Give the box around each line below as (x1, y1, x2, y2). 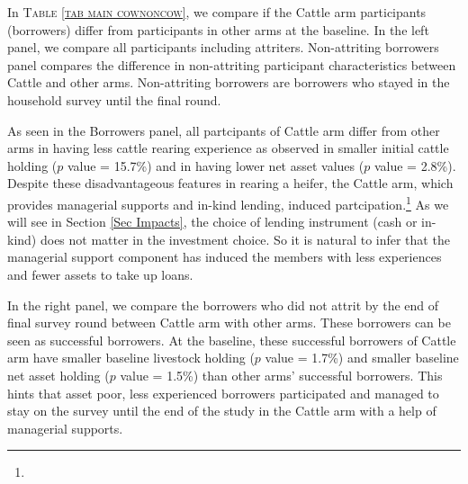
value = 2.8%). (373, 156, 456, 175)
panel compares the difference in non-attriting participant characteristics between (7, 55, 456, 74)
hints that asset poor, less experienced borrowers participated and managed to (7, 383, 439, 402)
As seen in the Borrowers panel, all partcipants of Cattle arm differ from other (7, 121, 440, 139)
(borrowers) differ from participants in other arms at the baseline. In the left (7, 20, 429, 39)
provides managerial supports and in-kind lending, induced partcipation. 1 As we (7, 192, 449, 213)
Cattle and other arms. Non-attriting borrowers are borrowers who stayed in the (7, 73, 450, 92)
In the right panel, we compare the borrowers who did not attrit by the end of (7, 295, 439, 314)
